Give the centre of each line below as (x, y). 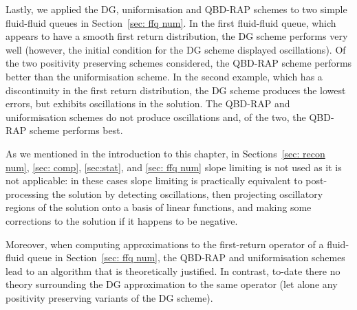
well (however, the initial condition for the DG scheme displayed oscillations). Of (176, 49)
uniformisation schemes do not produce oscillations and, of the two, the (156, 117)
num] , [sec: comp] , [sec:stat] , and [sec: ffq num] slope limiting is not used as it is (174, 167)
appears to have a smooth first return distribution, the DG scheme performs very (177, 36)
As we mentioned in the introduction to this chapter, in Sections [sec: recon (165, 153)
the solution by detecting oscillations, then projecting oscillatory (187, 193)
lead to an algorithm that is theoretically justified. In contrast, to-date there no (173, 270)
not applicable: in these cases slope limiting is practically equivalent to (154, 180)
